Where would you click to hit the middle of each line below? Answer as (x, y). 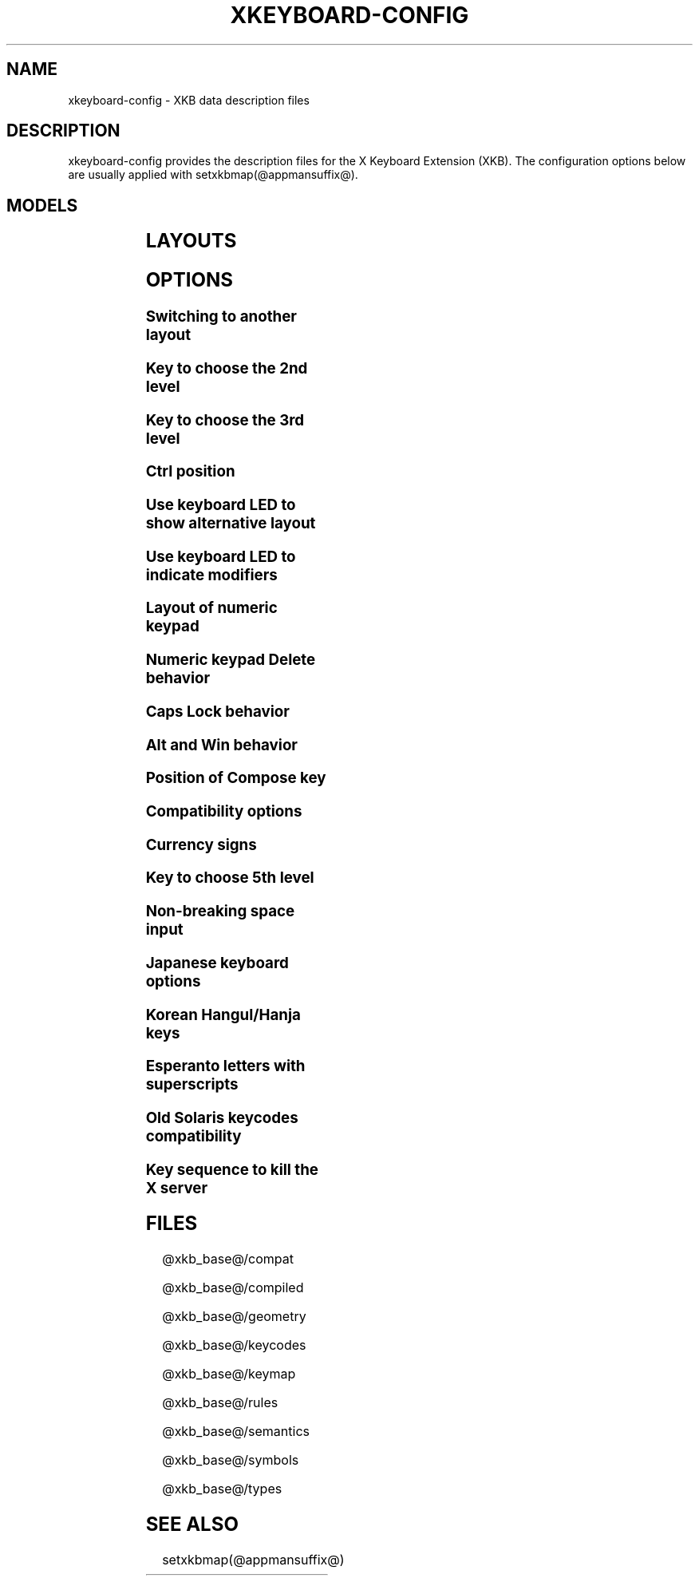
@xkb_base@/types (222, 1489)
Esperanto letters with (225, 1066)
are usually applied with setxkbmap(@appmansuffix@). (213, 175)
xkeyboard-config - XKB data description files (189, 100)
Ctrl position (190, 472)
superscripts (192, 1085)
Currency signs (201, 844)
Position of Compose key (236, 778)
